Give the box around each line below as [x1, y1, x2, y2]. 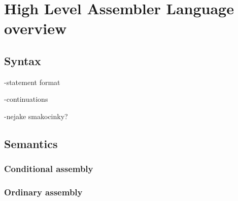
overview [4, 18, 67, 39]
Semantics [4, 135, 58, 151]
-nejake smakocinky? [4, 110, 68, 121]
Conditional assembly [4, 162, 93, 175]
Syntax [4, 52, 41, 68]
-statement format [4, 76, 60, 87]
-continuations [4, 94, 48, 104]
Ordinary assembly [4, 186, 83, 198]
